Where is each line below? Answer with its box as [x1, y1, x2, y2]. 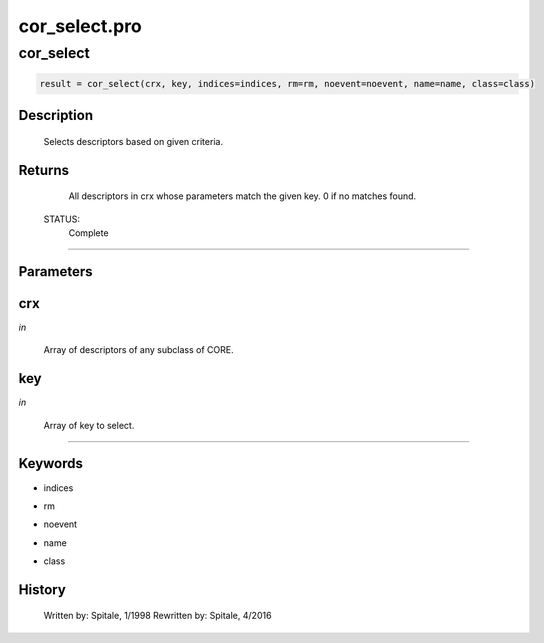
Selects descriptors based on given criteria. [43, 135, 224, 147]
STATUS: [43, 213, 80, 225]
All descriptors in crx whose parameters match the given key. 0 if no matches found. [68, 190, 417, 202]
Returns [18, 161, 70, 179]
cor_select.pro [18, 15, 142, 37]
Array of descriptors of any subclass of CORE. [43, 344, 234, 356]
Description [18, 107, 94, 124]
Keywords [18, 455, 84, 472]
